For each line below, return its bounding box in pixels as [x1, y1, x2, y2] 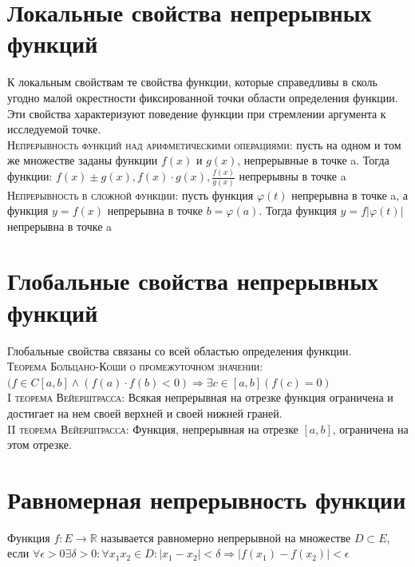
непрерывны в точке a [239, 168, 346, 184]
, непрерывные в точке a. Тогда [237, 152, 389, 169]
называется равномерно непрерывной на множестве [101, 529, 351, 545]
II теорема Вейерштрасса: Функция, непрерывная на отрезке [7, 420, 298, 437]
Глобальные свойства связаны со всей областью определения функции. [7, 342, 352, 359]
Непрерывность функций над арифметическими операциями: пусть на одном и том [7, 136, 401, 153]
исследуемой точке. [7, 121, 101, 137]
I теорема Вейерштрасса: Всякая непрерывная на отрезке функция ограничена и [7, 389, 393, 406]
